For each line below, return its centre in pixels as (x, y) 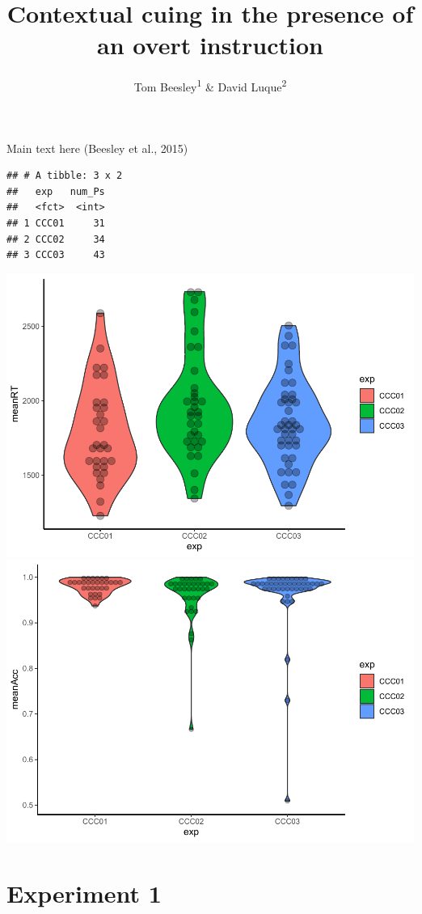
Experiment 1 (84, 893)
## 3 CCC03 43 (56, 255)
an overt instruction (210, 45)
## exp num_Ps (56, 191)
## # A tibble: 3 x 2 (65, 176)
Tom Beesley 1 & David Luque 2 (210, 85)
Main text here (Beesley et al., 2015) (97, 148)
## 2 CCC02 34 (56, 239)
